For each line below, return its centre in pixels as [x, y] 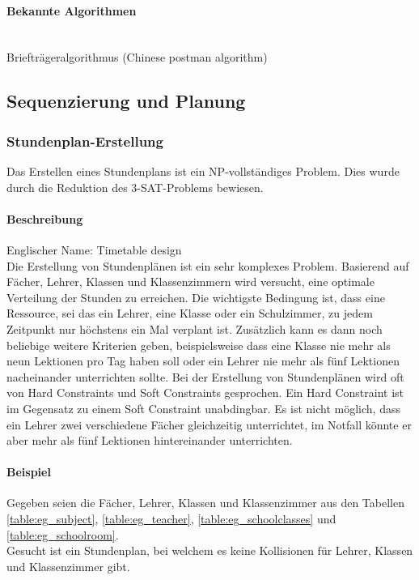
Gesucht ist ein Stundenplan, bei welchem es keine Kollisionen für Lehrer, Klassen [210, 550]
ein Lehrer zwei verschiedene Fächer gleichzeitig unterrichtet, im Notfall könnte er [209, 424]
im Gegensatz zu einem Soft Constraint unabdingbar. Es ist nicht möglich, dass [203, 408]
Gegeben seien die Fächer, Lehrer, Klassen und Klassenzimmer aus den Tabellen [205, 503]
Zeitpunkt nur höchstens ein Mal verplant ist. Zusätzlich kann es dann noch [195, 328]
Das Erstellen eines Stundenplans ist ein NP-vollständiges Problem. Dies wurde [203, 171]
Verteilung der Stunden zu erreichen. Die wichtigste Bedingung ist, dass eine [196, 297]
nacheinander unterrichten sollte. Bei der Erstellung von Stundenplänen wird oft [205, 376]
